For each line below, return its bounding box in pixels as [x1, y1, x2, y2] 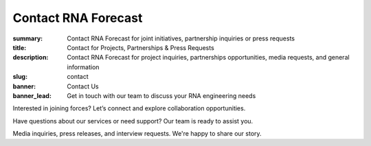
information [67, 62, 100, 71]
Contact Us [67, 82, 99, 90]
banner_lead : [12, 91, 52, 99]
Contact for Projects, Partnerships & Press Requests [67, 43, 214, 51]
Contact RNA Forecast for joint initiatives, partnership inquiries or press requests [67, 34, 295, 42]
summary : [12, 34, 43, 42]
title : [12, 43, 27, 51]
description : [12, 53, 49, 62]
